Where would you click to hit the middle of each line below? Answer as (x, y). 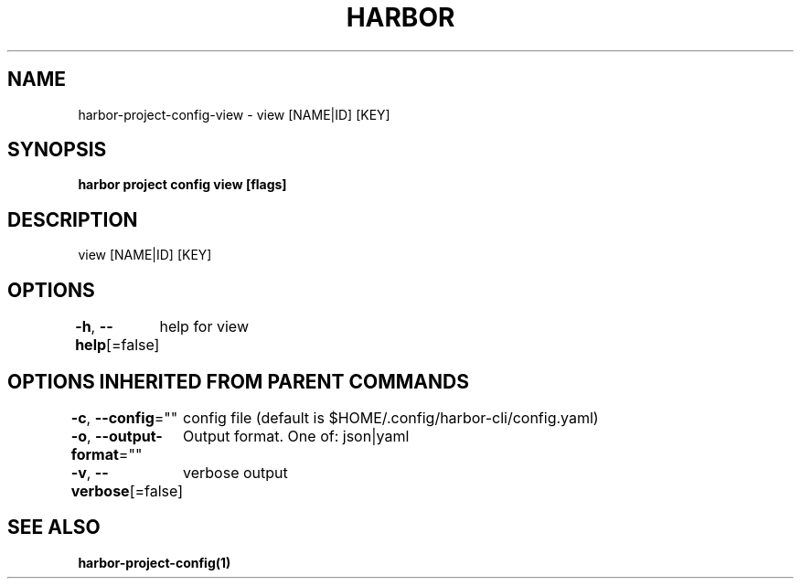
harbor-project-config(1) (155, 562)
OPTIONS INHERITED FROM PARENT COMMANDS (238, 381)
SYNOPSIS (57, 150)
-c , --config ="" (124, 417)
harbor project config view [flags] (182, 185)
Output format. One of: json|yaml (296, 436)
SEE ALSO (54, 527)
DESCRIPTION (73, 219)
